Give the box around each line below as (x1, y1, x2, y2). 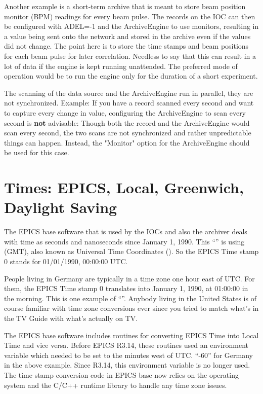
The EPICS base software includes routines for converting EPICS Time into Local (4, 330, 259, 340)
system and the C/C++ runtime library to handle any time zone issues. (4, 379, 227, 390)
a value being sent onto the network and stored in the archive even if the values (4, 30, 251, 41)
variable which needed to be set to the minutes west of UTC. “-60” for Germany (4, 349, 253, 360)
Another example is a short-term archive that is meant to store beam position (4, 1, 246, 11)
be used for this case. (4, 147, 69, 158)
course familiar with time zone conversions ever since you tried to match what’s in (4, 303, 259, 313)
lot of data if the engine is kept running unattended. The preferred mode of (4, 60, 238, 71)
